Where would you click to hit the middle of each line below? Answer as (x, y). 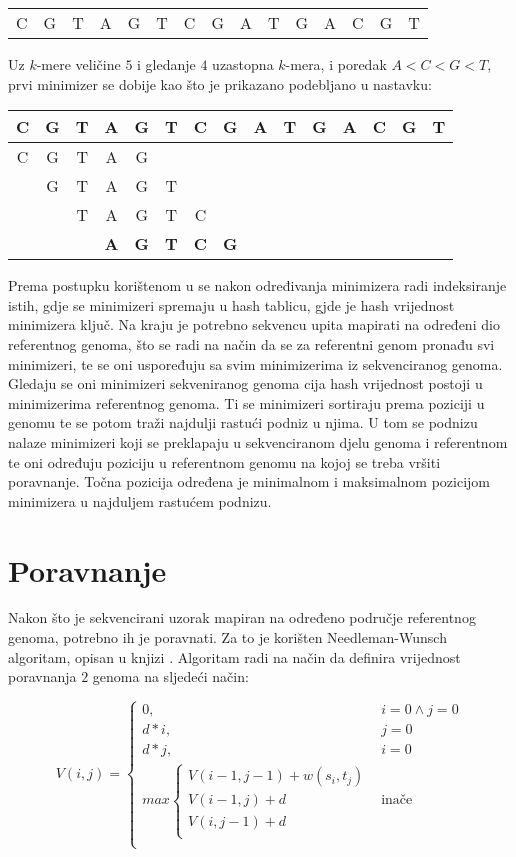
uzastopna (243, 64)
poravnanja (42, 676)
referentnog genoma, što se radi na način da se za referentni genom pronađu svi (251, 343)
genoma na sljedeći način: (170, 676)
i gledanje (166, 64)
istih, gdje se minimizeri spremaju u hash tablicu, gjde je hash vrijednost (231, 304)
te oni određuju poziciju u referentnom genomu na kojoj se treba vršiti (224, 461)
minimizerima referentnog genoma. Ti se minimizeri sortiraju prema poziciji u (246, 402)
